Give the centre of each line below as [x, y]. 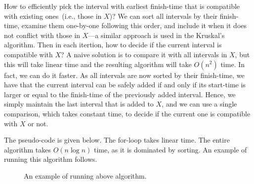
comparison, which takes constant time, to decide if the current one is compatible [127, 113]
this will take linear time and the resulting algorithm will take [98, 64]
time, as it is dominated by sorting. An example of [170, 149]
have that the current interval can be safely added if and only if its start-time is [125, 85]
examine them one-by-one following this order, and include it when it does [134, 25]
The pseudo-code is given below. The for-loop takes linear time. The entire [117, 140]
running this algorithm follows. [51, 159]
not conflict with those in [42, 35]
